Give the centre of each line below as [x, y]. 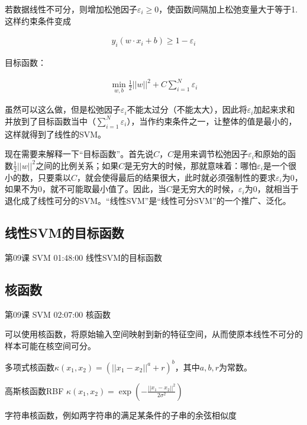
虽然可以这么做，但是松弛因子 [63, 109]
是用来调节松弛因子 [211, 154]
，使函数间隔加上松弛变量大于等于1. [228, 9]
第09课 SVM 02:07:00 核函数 [58, 314]
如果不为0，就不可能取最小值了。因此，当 [85, 189]
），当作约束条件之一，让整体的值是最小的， [212, 121]
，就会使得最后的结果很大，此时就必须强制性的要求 [177, 177]
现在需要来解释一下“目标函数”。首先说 [79, 154]
